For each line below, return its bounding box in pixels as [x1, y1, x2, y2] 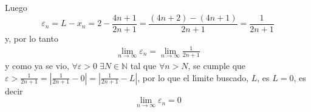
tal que [130, 59, 157, 72]
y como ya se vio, [5, 59, 69, 72]
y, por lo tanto [5, 31, 58, 44]
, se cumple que [188, 59, 246, 72]
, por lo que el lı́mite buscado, [137, 71, 249, 84]
